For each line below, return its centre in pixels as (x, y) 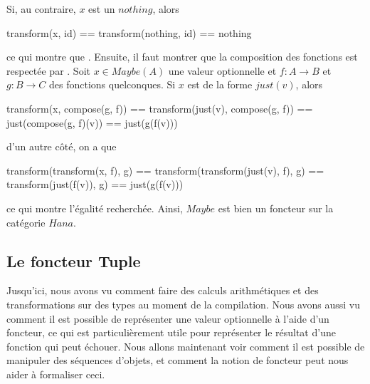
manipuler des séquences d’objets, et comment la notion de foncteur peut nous (178, 360)
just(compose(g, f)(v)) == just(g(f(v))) (92, 122)
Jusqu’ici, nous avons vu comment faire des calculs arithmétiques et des (163, 290)
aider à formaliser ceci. (56, 374)
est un (102, 9)
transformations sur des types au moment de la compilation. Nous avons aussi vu (184, 304)
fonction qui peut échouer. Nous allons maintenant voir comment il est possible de (186, 346)
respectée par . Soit (48, 70)
